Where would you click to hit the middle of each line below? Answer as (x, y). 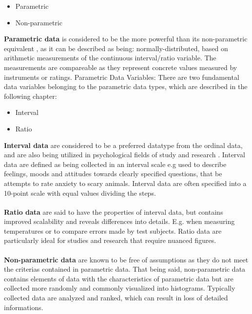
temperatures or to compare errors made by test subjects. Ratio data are (113, 231)
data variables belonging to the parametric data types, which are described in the (126, 86)
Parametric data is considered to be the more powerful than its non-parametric (126, 39)
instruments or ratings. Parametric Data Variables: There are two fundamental (122, 77)
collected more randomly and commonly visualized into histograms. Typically (120, 288)
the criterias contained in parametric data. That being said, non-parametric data (125, 269)
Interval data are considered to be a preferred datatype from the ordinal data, (123, 145)
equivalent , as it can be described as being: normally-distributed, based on (116, 48)
